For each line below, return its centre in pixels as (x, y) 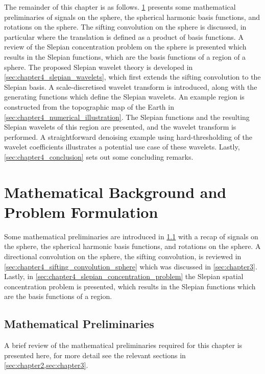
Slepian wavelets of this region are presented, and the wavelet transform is (120, 127)
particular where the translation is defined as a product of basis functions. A (124, 36)
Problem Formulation (81, 211)
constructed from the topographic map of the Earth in (89, 106)
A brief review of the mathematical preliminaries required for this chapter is (123, 345)
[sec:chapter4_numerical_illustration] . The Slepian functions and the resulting (127, 117)
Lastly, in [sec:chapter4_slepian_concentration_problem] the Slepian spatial (124, 276)
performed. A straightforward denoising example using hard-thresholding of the (128, 136)
